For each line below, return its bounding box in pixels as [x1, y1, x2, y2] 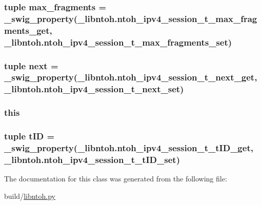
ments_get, [4, 24, 52, 36]
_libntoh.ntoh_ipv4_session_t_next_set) [4, 83, 184, 95]
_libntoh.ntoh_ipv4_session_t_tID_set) [4, 153, 180, 166]
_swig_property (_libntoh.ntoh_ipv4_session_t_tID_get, [4, 141, 253, 154]
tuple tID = [4, 130, 55, 142]
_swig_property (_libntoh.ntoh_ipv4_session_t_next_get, [4, 71, 257, 84]
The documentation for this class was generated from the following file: [4, 173, 227, 184]
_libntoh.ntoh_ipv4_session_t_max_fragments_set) [4, 35, 232, 48]
